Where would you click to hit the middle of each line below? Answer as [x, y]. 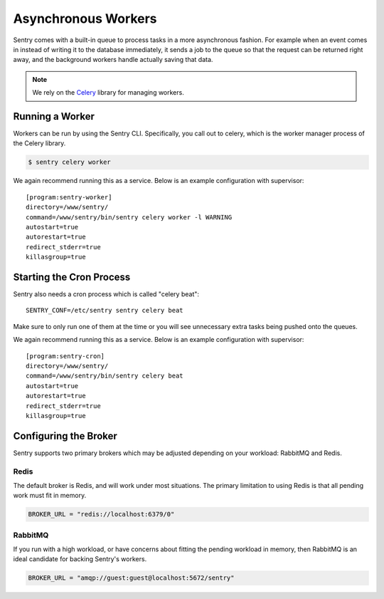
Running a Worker [54, 116]
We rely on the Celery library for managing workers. [108, 93]
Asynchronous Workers [85, 19]
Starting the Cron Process [72, 277]
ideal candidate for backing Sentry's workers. [80, 559]
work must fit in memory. [50, 496]
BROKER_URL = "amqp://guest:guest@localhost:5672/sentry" [131, 578]
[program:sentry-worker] [69, 197]
